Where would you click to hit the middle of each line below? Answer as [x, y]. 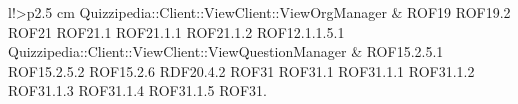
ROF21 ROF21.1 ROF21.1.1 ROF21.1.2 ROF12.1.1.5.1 [176, 31]
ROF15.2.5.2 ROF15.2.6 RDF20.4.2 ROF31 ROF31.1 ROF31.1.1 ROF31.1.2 [241, 70]
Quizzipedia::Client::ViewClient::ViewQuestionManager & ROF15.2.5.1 [226, 51]
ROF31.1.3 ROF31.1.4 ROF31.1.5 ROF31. [138, 90]
